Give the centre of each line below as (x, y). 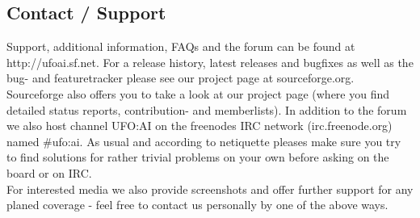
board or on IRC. (49, 172)
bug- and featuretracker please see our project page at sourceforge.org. (181, 78)
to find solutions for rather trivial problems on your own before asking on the (198, 157)
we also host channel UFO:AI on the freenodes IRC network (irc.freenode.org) (199, 126)
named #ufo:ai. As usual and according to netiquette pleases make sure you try (204, 141)
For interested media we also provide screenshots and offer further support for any (210, 189)
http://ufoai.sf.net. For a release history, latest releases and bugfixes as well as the (210, 62)
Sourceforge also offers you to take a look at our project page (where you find (198, 93)
